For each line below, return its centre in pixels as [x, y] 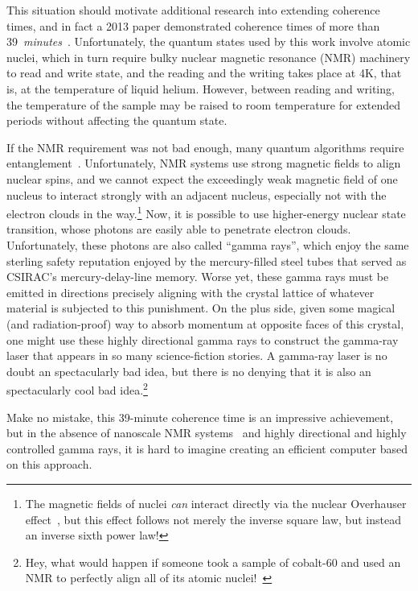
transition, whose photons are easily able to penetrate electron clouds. [179, 229]
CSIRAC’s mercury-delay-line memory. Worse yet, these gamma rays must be [198, 277]
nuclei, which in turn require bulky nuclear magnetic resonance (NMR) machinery [209, 57]
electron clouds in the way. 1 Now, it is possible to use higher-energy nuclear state [206, 212]
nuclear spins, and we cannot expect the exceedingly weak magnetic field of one [202, 178]
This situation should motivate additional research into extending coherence [193, 10]
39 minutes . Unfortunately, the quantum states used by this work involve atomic [209, 41]
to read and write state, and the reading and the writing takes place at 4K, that [204, 73]
